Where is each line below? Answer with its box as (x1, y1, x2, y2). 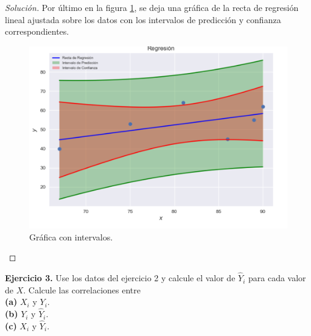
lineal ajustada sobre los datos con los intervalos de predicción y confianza (5, 13, 281, 26)
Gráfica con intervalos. (29, 230, 113, 243)
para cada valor (248, 271, 306, 284)
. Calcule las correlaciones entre (23, 283, 141, 296)
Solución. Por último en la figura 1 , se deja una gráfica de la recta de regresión (5, 1, 299, 13)
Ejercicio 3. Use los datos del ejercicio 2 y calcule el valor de (5, 271, 236, 284)
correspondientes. (5, 25, 69, 38)
